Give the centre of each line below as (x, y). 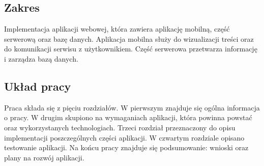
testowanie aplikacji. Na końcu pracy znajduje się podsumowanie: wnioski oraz (126, 147)
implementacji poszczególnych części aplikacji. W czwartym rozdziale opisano (124, 137)
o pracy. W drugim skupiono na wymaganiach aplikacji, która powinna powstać (128, 117)
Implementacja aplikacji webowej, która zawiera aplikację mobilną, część (117, 29)
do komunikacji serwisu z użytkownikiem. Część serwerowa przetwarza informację (131, 49)
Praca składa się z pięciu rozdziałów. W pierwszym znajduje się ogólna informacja (132, 107)
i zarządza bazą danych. (41, 58)
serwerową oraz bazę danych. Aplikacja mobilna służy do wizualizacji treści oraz (129, 38)
